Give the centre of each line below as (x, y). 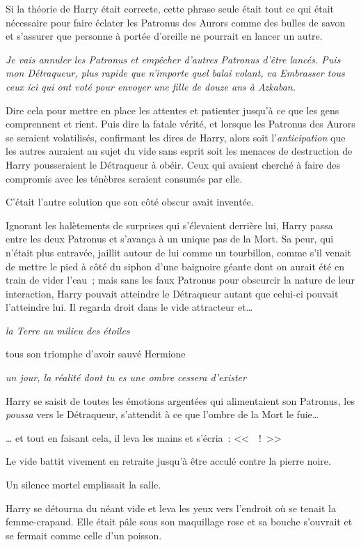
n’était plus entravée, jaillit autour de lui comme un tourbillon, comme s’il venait (178, 252)
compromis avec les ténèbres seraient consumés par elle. (124, 178)
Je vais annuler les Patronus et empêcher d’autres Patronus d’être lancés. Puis (173, 59)
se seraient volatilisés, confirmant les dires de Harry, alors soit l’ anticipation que (176, 137)
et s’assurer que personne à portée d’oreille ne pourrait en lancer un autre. (164, 36)
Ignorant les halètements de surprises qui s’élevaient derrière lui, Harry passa (169, 225)
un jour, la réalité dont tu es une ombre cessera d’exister (126, 377)
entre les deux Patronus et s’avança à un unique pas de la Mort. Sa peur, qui (170, 239)
